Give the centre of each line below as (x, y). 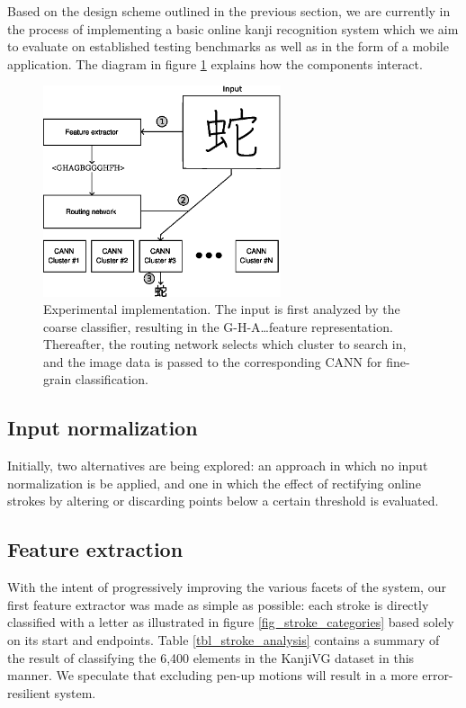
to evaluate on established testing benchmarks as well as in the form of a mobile (228, 46)
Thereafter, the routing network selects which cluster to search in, (225, 344)
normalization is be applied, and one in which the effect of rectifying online (214, 483)
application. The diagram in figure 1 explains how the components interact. (215, 63)
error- (438, 675)
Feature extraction (95, 549)
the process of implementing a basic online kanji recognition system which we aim (233, 28)
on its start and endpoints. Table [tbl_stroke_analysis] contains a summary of (224, 640)
